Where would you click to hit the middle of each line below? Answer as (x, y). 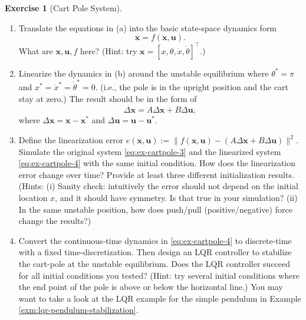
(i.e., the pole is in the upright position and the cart (195, 87)
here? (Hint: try (108, 50)
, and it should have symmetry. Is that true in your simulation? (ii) (176, 197)
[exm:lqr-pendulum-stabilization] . (78, 310)
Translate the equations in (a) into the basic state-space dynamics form (148, 27)
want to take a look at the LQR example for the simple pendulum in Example (160, 298)
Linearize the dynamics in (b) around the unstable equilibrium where (144, 73)
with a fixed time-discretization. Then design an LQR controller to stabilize (155, 252)
